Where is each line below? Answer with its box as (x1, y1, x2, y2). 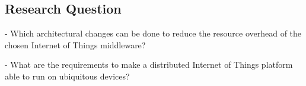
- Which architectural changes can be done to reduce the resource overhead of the (5, 27, 302, 39)
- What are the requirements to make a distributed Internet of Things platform (5, 58, 293, 71)
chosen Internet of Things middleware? (5, 38, 146, 51)
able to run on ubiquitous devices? (5, 70, 130, 82)
